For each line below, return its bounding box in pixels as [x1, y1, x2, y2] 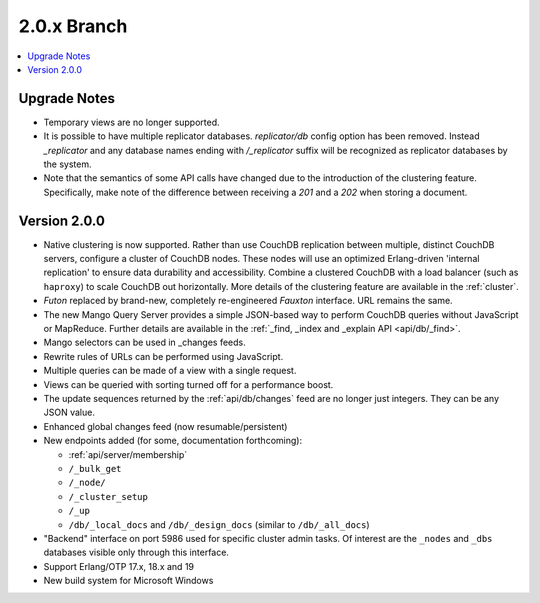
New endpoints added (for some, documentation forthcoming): [43, 435, 303, 447]
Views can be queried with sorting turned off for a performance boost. [43, 378, 334, 390]
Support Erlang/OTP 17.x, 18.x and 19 [43, 560, 195, 572]
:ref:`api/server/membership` [68, 448, 188, 460]
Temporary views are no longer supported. [43, 116, 220, 128]
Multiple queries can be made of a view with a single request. [43, 365, 297, 377]
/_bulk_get [68, 463, 122, 474]
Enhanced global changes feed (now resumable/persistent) [43, 420, 288, 432]
